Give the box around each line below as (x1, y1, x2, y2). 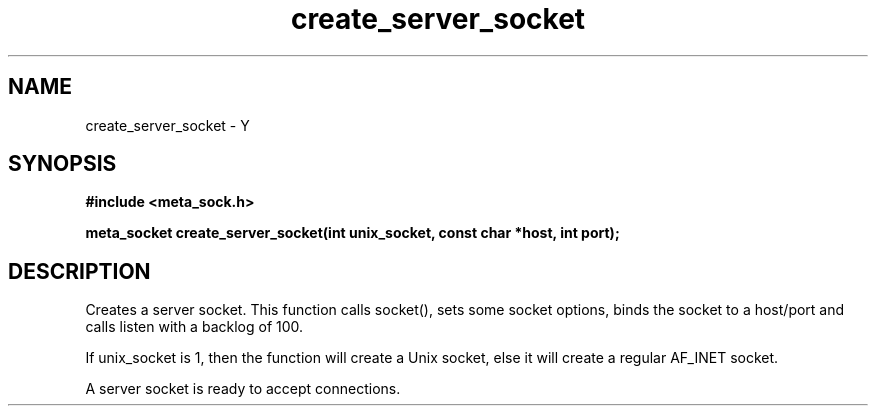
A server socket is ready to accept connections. (85, 380, 401, 398)
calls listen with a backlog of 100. (85, 318, 304, 336)
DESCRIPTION (8, 258, 151, 284)
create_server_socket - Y (85, 116, 250, 134)
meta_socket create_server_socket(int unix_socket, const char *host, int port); (85, 224, 620, 242)
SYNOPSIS (8, 151, 117, 177)
